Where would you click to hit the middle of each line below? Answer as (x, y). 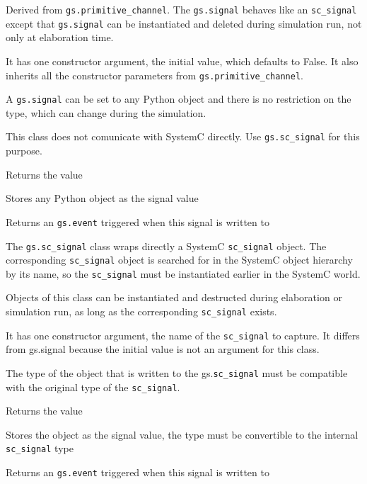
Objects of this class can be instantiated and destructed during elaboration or (174, 297)
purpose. (24, 151)
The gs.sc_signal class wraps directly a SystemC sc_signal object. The (166, 246)
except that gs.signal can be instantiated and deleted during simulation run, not (184, 23)
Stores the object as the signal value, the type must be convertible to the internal (182, 434)
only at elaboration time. (60, 37)
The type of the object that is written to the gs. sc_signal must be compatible (177, 372)
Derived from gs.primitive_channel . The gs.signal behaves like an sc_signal (181, 9)
